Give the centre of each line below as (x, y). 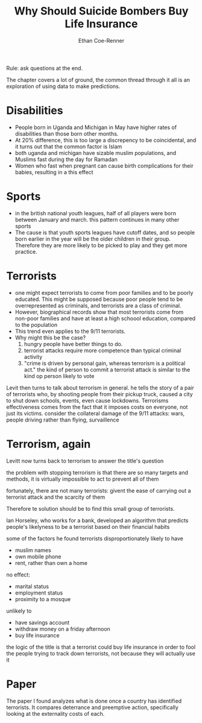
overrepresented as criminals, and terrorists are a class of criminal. (98, 305)
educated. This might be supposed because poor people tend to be (99, 299)
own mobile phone (38, 557)
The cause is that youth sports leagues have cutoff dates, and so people (105, 232)
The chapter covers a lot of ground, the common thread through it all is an (98, 80)
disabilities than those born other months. (67, 133)
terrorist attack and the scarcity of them (56, 497)
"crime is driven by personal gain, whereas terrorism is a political (105, 363)
